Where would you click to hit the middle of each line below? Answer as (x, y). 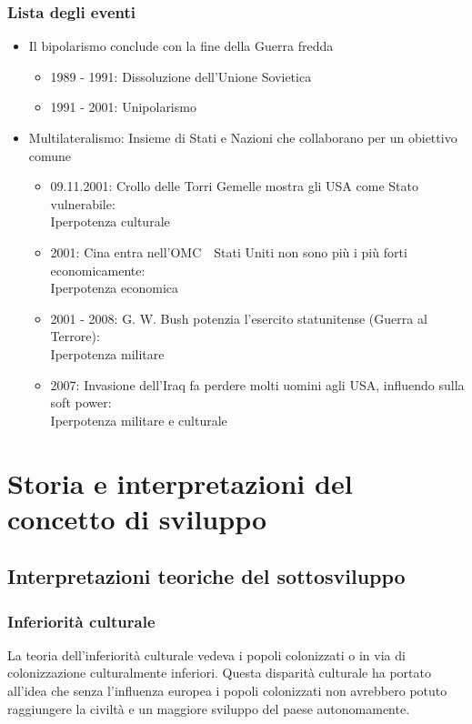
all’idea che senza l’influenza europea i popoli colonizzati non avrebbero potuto (227, 691)
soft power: (81, 402)
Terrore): (75, 336)
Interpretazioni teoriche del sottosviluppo (206, 576)
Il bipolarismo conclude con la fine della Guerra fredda (181, 46)
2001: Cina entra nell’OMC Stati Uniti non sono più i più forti (229, 251)
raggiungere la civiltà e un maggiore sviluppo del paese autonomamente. (209, 708)
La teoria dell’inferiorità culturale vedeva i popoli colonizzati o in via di (206, 654)
